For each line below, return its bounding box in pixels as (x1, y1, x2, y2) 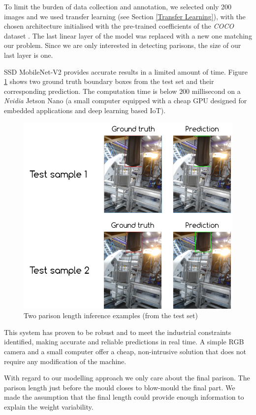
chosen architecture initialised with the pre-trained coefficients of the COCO (4, 21, 234, 31)
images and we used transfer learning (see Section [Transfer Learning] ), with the (4, 11, 246, 21)
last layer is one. (4, 49, 53, 60)
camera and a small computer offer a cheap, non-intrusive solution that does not (4, 346, 247, 356)
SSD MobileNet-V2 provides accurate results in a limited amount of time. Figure (4, 66, 248, 77)
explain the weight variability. (4, 401, 94, 412)
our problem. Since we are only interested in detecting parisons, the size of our (4, 40, 241, 50)
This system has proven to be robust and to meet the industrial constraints (4, 327, 231, 337)
